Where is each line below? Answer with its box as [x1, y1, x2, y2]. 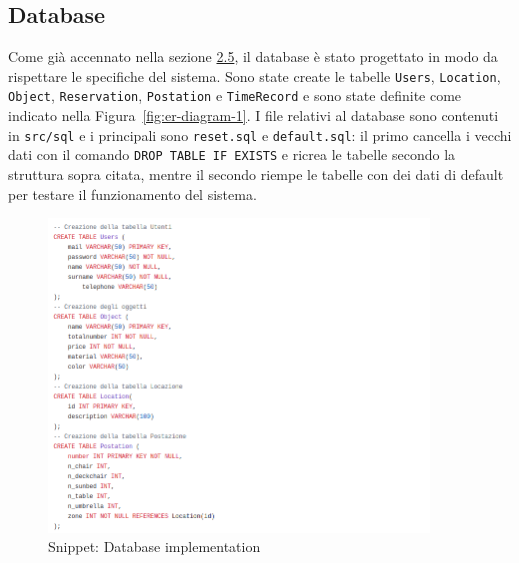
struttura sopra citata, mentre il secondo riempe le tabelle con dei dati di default [8, 164, 504, 185]
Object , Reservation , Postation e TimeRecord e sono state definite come [8, 85, 462, 106]
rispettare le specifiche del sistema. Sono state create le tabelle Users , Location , [8, 65, 501, 86]
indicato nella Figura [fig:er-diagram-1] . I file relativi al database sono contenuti [8, 105, 499, 126]
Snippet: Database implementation [48, 536, 261, 557]
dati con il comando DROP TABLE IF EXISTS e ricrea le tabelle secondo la [8, 144, 456, 165]
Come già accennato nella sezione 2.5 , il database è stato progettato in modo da [8, 46, 498, 67]
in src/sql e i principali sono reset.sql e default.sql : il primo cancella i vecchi [8, 124, 512, 145]
